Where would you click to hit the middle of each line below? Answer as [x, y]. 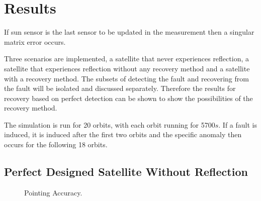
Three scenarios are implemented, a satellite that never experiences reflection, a [126, 59]
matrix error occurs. [35, 41]
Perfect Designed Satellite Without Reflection [126, 172]
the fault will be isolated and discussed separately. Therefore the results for [120, 88]
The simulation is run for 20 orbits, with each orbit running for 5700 [110, 124]
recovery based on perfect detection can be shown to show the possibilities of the [128, 98]
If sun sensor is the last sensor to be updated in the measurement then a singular [129, 32]
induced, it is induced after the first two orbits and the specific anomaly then [123, 134]
